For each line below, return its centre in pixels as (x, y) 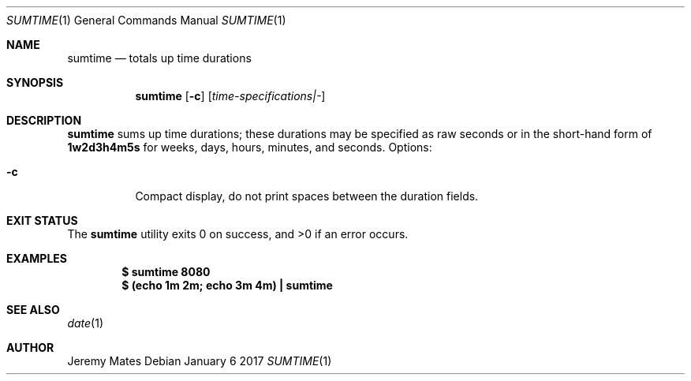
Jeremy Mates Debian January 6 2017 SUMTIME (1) (200, 361)
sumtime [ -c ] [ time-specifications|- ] (230, 96)
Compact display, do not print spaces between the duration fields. (307, 196)
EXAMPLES (37, 258)
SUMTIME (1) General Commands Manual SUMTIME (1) (146, 20)
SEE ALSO (33, 310)
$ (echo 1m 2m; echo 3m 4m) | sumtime (227, 285)
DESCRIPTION (44, 120)
